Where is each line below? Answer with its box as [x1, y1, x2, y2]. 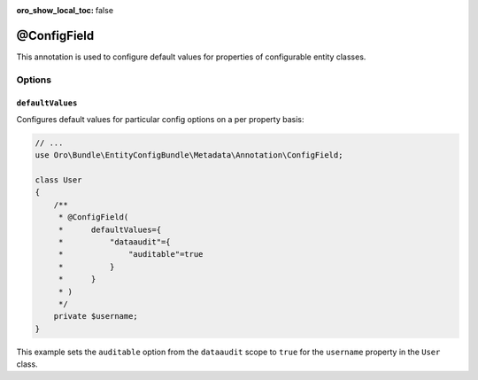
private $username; [53, 311, 139, 322]
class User [35, 175, 82, 185]
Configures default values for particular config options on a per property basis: [16, 113, 305, 124]
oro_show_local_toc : [16, 5, 95, 15]
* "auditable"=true [58, 249, 204, 260]
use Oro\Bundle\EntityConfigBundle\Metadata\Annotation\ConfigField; [35, 151, 343, 160]
